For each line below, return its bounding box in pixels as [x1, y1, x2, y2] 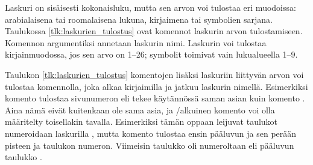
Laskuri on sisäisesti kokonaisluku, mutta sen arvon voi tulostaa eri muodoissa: [5, 1, 296, 13]
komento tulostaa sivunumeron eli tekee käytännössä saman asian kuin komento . [5, 92, 305, 104]
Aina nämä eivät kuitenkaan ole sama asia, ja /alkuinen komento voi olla [5, 103, 275, 116]
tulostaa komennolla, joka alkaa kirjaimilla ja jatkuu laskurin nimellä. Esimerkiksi [5, 80, 308, 92]
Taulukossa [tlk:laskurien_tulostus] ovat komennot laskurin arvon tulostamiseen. [5, 25, 303, 37]
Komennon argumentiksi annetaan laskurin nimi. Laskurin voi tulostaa [5, 36, 267, 49]
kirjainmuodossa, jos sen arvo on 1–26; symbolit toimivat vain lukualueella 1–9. [5, 48, 298, 61]
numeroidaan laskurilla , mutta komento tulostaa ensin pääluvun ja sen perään [5, 127, 297, 139]
